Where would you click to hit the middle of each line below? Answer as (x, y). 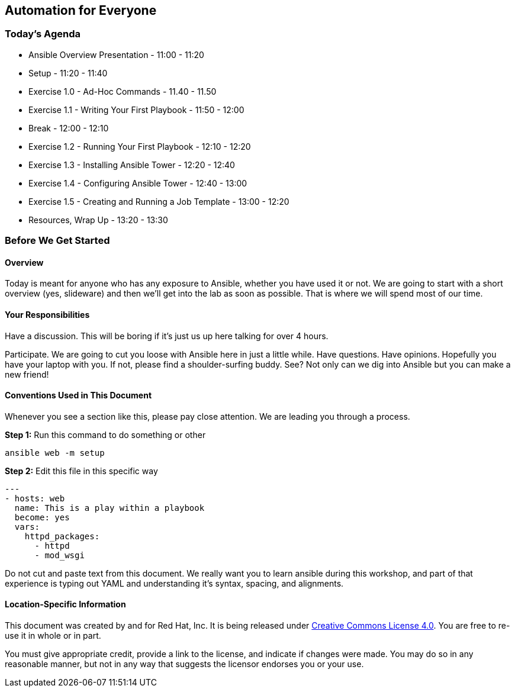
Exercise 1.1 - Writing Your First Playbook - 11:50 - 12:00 (136, 110)
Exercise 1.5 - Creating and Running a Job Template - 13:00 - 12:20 (159, 201)
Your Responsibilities (47, 315)
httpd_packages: (62, 536)
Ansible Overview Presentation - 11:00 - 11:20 (116, 54)
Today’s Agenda (43, 34)
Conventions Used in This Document (78, 395)
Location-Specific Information (65, 604)
